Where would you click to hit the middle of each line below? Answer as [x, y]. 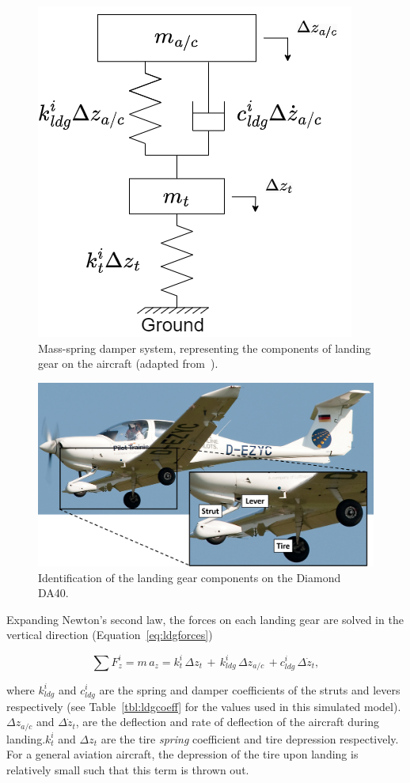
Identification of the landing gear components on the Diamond [190, 577]
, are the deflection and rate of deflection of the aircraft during [228, 722]
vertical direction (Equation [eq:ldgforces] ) [110, 635]
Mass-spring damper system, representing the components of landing [205, 348]
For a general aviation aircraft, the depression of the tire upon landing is [182, 754]
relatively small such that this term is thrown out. [128, 769]
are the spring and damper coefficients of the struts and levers [250, 689]
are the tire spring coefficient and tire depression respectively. [250, 738]
